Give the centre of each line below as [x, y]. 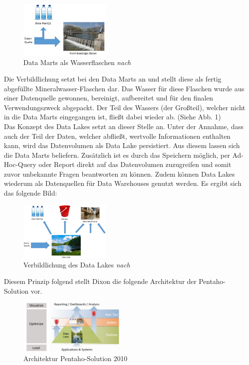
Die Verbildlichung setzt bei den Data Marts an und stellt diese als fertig [113, 78]
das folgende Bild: [31, 193]
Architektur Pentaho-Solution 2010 [75, 358]
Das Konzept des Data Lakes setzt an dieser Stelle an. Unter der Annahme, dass [124, 126]
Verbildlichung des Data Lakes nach [77, 265]
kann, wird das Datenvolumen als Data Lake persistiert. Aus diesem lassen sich [122, 145]
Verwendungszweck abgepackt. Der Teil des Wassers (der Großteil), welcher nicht [125, 107]
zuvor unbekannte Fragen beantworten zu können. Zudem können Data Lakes [119, 174]
